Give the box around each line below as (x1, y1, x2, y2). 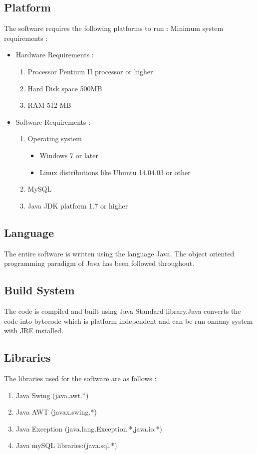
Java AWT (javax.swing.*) (15, 407, 97, 417)
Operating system (27, 133, 82, 144)
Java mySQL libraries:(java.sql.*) (15, 440, 117, 451)
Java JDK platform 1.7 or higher (27, 200, 128, 211)
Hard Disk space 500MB (27, 83, 102, 93)
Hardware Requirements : (15, 49, 94, 60)
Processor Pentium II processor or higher (27, 66, 153, 76)
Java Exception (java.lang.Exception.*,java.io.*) (15, 423, 162, 434)
